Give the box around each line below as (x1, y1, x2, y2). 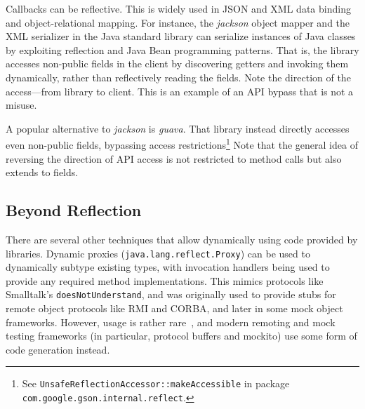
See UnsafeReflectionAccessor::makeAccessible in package (22, 376, 290, 391)
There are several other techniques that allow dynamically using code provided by (6, 232, 358, 246)
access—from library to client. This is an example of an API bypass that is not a (6, 83, 354, 98)
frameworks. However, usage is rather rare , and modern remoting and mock (6, 314, 336, 329)
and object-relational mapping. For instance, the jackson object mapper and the (6, 15, 350, 29)
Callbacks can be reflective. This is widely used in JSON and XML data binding (6, 1, 351, 15)
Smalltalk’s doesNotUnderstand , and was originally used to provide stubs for (6, 287, 336, 302)
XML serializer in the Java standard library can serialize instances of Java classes (6, 29, 356, 43)
